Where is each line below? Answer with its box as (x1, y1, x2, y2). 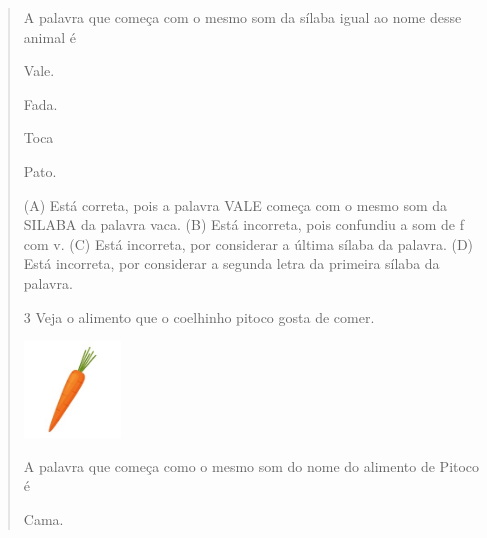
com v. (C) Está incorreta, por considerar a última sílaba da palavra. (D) (23, 233, 474, 254)
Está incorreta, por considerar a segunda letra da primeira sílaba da (23, 253, 440, 274)
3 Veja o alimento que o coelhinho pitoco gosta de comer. (23, 306, 375, 327)
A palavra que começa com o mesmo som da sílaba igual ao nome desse (23, 7, 462, 27)
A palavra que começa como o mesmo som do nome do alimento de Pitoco (23, 455, 480, 476)
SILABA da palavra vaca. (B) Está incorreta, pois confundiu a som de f (23, 214, 464, 235)
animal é (23, 26, 76, 47)
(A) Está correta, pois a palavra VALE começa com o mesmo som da (23, 194, 448, 215)
